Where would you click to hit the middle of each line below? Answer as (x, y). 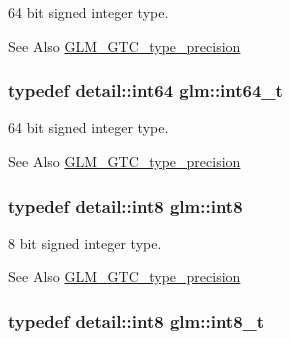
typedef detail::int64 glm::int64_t (145, 90)
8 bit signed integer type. (85, 242)
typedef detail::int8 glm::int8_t (136, 320)
